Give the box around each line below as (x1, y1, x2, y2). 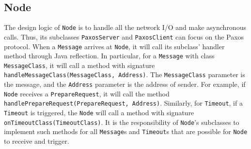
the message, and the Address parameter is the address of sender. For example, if (4, 79, 246, 89)
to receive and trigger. (4, 136, 69, 146)
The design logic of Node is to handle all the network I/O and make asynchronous (4, 22, 246, 32)
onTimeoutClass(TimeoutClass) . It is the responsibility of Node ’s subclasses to (4, 117, 239, 127)
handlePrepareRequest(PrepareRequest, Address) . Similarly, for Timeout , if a (4, 98, 243, 108)
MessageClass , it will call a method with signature (4, 60, 155, 70)
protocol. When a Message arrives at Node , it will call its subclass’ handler (4, 41, 225, 51)
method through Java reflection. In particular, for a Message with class (4, 51, 215, 61)
